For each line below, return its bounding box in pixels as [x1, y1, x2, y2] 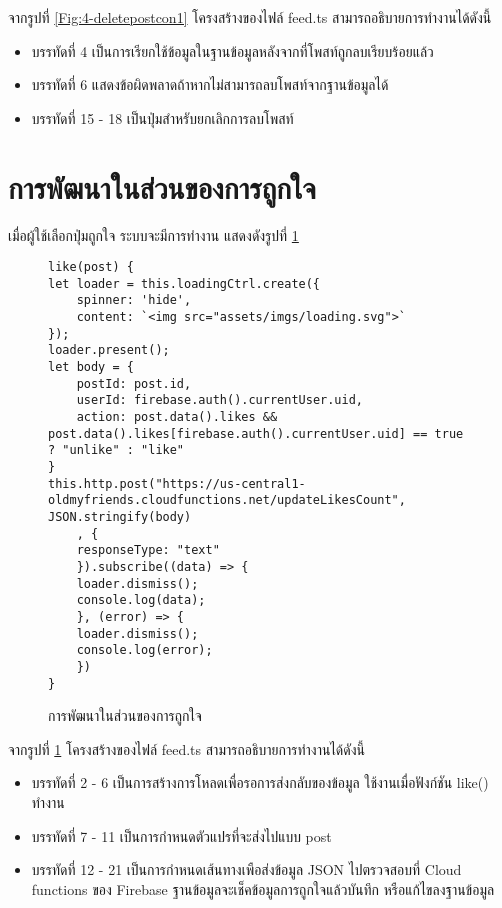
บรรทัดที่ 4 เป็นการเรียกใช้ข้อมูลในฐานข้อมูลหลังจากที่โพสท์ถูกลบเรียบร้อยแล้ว [31, 40, 434, 61]
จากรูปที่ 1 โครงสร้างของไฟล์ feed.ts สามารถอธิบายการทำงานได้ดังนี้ [8, 738, 365, 759]
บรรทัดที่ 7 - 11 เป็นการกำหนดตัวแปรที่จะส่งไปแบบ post [31, 825, 332, 846]
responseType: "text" [76, 543, 220, 558]
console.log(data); [76, 593, 206, 608]
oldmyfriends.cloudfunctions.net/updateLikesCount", [48, 493, 406, 508]
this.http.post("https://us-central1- [48, 476, 306, 491]
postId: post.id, [76, 376, 192, 391]
